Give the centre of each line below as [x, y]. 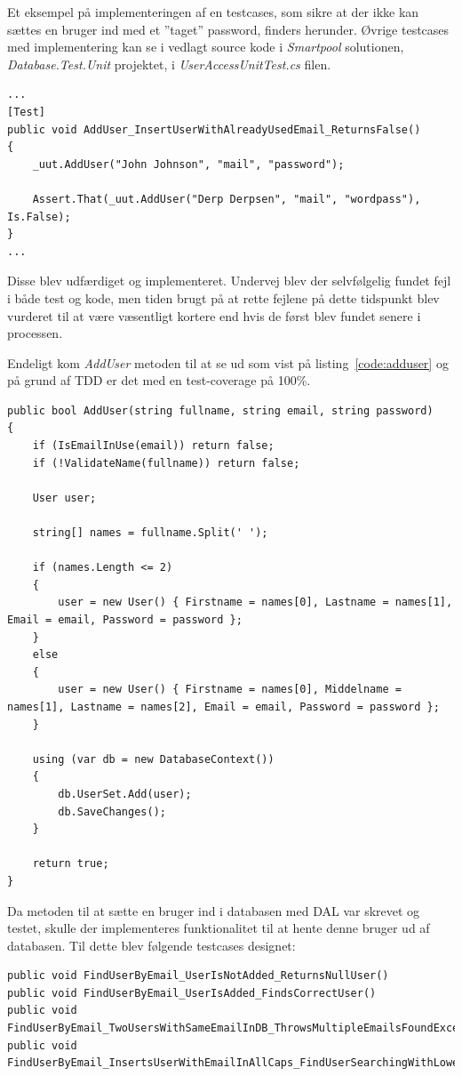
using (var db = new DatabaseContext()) [153, 759]
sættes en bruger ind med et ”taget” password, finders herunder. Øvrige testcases [228, 29]
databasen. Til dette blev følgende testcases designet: [151, 945]
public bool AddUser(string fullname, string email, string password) [220, 410]
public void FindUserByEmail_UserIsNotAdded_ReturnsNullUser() [198, 976]
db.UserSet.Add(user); [125, 794]
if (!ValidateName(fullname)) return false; [166, 463]
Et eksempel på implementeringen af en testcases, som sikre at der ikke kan [213, 12]
